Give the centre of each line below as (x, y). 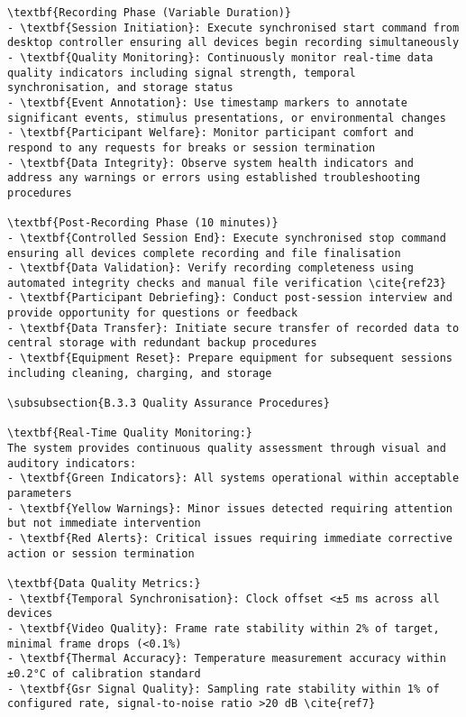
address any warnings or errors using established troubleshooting (214, 178)
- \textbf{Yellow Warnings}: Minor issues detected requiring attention (230, 508)
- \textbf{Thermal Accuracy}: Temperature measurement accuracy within (227, 659)
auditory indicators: (72, 463)
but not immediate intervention (104, 524)
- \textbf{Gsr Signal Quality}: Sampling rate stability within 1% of (224, 689)
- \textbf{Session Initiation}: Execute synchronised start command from (233, 28)
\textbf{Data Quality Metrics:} (104, 583)
